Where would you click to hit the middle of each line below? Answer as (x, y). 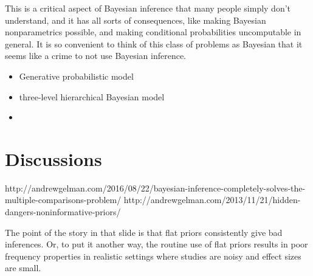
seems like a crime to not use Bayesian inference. (96, 56)
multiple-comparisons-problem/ (63, 200)
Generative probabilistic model (76, 76)
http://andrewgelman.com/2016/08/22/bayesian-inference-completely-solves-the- (155, 188)
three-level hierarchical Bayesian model (92, 96)
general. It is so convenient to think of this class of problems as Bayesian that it (154, 43)
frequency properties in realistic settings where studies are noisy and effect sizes (153, 256)
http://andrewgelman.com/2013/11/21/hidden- (212, 200)
